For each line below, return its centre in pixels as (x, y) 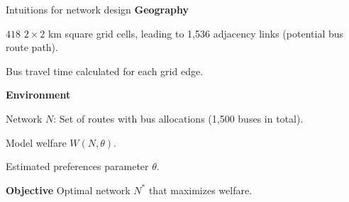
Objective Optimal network (68, 190)
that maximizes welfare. (200, 190)
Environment (38, 95)
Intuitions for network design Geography (98, 9)
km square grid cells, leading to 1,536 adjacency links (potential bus (196, 33)
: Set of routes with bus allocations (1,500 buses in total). (178, 118)
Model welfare (36, 142)
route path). (32, 47)
